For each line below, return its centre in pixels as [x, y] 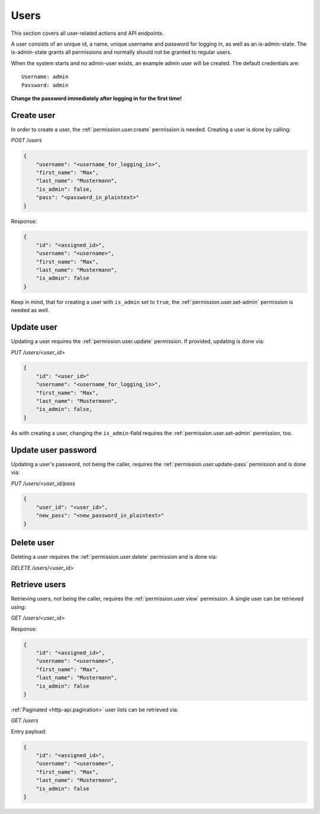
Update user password [54, 450]
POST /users [26, 140]
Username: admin [45, 77]
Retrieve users [39, 584]
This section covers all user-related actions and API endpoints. [87, 33]
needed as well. [30, 310]
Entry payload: [29, 731]
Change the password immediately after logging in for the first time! [96, 98]
